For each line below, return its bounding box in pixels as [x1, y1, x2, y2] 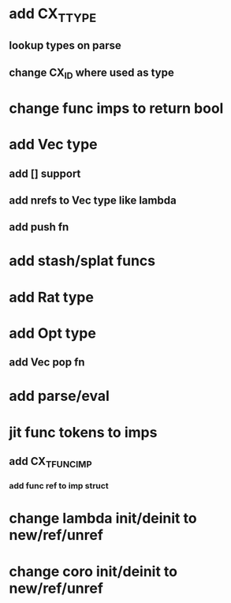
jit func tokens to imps [9, 423, 158, 441]
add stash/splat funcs [9, 252, 156, 270]
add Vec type [9, 136, 98, 154]
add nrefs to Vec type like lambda [9, 193, 177, 207]
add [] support [9, 167, 81, 180]
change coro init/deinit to [9, 562, 178, 580]
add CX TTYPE [9, 5, 97, 25]
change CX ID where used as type [9, 66, 174, 81]
